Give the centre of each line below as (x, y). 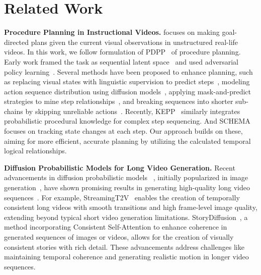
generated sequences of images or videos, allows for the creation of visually (119, 237)
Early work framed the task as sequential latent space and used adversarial (121, 61)
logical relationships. (35, 151)
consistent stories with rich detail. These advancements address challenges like (124, 246)
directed (17, 42)
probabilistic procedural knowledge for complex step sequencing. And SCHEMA (127, 121)
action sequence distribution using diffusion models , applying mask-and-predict (127, 91)
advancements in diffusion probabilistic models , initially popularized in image (126, 177)
